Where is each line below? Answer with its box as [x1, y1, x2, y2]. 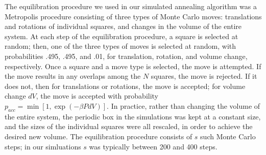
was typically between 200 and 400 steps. [89, 141, 217, 151]
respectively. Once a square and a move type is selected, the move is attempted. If [5, 60, 261, 71]
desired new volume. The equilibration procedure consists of [5, 131, 192, 141]
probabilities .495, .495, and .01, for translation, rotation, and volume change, [5, 50, 248, 61]
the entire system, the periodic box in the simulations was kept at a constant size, [5, 111, 261, 121]
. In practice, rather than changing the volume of [107, 100, 260, 111]
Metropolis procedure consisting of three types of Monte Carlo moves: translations [5, 11, 262, 21]
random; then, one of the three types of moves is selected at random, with [5, 41, 236, 51]
